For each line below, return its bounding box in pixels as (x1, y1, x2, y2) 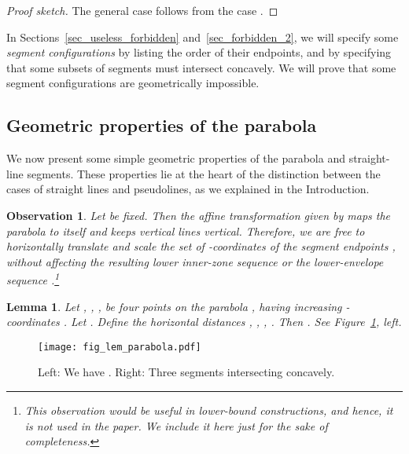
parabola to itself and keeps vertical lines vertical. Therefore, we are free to (6, 222, 365, 239)
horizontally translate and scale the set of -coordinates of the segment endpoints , (6, 238, 396, 254)
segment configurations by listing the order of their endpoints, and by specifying (6, 44, 392, 60)
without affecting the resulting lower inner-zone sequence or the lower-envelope (6, 253, 384, 269)
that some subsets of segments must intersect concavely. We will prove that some (6, 59, 396, 75)
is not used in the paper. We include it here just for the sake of (24, 417, 328, 434)
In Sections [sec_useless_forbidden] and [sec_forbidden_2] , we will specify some (6, 28, 399, 45)
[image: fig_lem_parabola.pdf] (38, 341, 201, 353)
